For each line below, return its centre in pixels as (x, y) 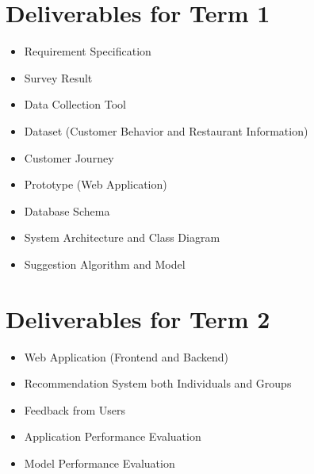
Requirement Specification (88, 51)
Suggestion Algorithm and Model (105, 264)
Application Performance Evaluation (113, 436)
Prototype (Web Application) (96, 184)
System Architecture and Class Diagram (122, 237)
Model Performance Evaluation (100, 463)
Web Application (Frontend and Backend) (126, 356)
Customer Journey (69, 157)
